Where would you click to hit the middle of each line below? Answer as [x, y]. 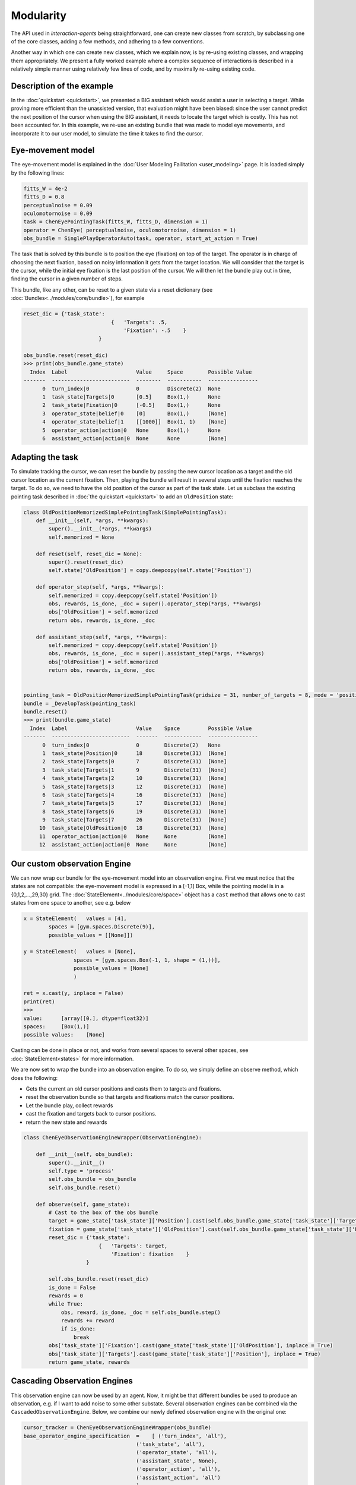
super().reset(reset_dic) [86, 562]
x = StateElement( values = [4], [75, 918]
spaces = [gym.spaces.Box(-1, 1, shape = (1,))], [147, 960]
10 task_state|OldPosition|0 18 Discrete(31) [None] [133, 828]
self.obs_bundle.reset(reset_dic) [98, 1279]
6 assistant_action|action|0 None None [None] [135, 438]
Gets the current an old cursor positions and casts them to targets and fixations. [124, 1089]
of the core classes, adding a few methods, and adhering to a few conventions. [108, 41]
